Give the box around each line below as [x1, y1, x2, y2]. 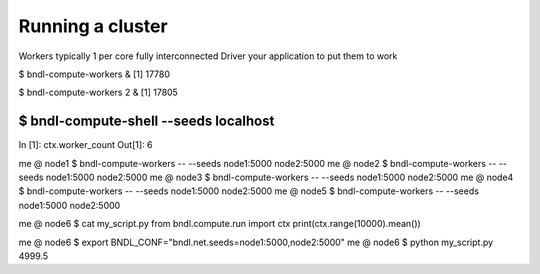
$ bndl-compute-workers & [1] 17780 [18, 68, 170, 80]
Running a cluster [18, 15, 169, 37]
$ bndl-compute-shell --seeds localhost [18, 113, 275, 130]
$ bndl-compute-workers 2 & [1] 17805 [18, 86, 179, 99]
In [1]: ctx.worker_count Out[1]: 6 [18, 139, 153, 151]
